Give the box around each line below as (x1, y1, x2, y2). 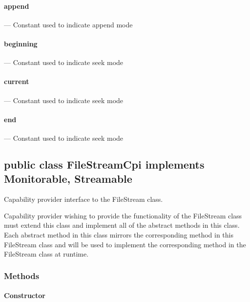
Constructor (4, 290, 45, 301)
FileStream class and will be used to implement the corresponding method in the (4, 239, 246, 249)
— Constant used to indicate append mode (4, 19, 133, 29)
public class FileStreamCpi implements (4, 156, 205, 172)
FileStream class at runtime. (4, 249, 89, 259)
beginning (4, 38, 38, 48)
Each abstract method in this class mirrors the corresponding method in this (4, 229, 233, 239)
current (4, 76, 29, 86)
